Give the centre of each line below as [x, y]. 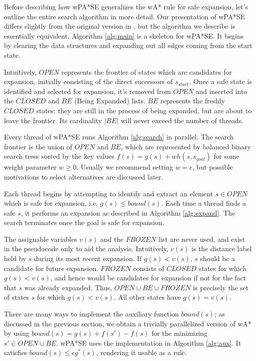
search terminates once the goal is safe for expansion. [84, 222]
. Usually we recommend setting [125, 167]
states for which [222, 268]
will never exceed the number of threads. [182, 120]
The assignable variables [41, 239]
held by [15, 258]
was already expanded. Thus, [68, 287]
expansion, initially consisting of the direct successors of [89, 81]
